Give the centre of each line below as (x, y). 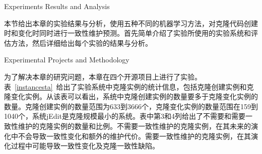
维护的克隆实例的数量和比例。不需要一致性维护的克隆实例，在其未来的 (134, 126)
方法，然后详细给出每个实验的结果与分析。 (81, 43)
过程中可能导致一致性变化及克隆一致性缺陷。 (85, 146)
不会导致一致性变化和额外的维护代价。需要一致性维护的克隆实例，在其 (134, 136)
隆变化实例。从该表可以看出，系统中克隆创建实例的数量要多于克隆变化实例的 (131, 96)
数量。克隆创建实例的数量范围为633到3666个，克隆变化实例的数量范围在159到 (131, 106)
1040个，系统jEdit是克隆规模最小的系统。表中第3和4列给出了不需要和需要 (125, 116)
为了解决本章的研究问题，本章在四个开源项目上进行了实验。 (103, 76)
